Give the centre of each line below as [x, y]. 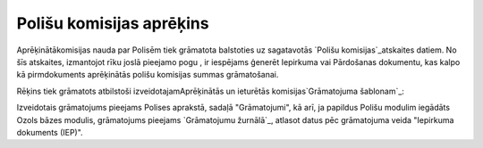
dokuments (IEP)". [50, 132]
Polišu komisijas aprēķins [113, 23]
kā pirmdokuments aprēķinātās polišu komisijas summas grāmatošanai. [148, 75]
